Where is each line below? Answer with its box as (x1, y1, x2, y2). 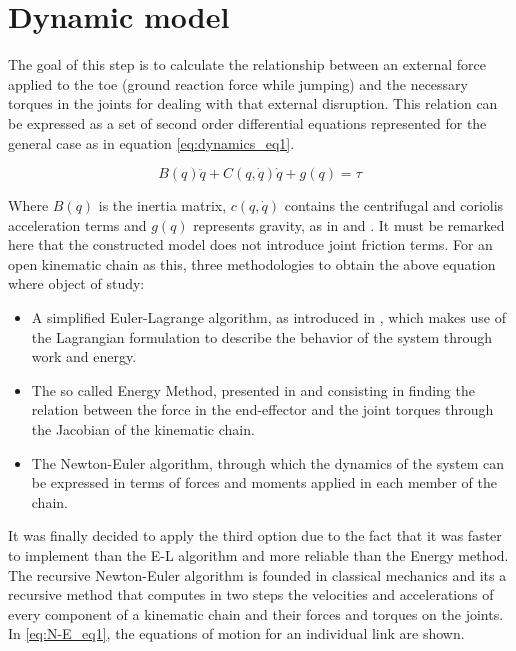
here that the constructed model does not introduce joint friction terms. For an (8, 234, 493, 255)
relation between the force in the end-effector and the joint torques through (31, 399, 494, 420)
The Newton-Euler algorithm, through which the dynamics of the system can (31, 452, 505, 473)
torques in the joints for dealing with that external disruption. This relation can (8, 93, 498, 114)
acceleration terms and (8, 214, 147, 235)
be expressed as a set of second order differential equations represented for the (8, 112, 487, 133)
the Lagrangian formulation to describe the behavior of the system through (31, 326, 493, 347)
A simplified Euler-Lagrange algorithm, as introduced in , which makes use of (31, 307, 506, 328)
